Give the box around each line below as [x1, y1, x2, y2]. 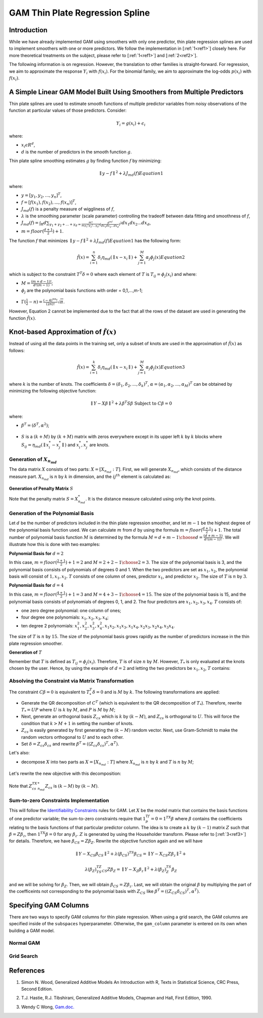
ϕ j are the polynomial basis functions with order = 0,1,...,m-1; [21, 287, 143, 294]
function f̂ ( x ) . [9, 315, 36, 321]
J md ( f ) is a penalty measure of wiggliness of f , [21, 206, 115, 213]
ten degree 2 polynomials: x [21, 623, 77, 628]
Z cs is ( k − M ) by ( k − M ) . [45, 783, 99, 790]
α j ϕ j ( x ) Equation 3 [146, 364, 185, 371]
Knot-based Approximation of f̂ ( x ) [9, 328, 117, 336]
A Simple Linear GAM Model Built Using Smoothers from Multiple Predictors [9, 88, 244, 96]
